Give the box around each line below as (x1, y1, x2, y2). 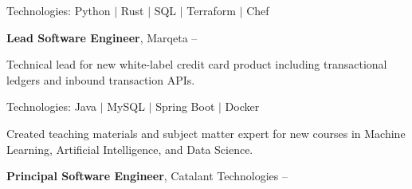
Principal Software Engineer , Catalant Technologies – (6, 167, 288, 184)
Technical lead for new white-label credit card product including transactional (6, 56, 387, 73)
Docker (225, 98, 260, 115)
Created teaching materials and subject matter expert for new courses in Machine (6, 124, 406, 141)
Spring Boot (155, 98, 215, 115)
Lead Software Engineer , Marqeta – (6, 29, 198, 45)
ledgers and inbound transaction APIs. (6, 71, 195, 88)
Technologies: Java (6, 98, 97, 115)
